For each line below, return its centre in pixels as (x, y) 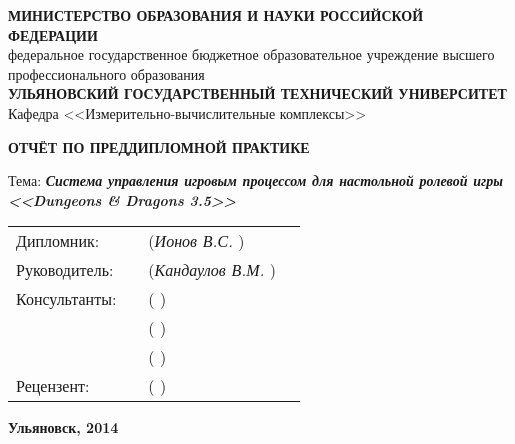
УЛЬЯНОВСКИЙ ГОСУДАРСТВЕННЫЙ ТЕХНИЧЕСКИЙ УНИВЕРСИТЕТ (257, 93)
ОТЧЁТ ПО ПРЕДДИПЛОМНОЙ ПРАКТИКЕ (159, 146)
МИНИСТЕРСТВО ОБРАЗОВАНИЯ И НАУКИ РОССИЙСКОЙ (216, 15)
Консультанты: (66, 299)
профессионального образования (106, 73)
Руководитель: (65, 270)
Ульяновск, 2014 (63, 427)
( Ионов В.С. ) (196, 241)
